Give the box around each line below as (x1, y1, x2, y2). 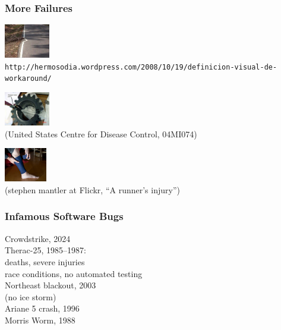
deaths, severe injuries (5, 255, 85, 268)
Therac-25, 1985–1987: (5, 244, 86, 256)
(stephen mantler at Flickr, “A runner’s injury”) (5, 183, 180, 196)
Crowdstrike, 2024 (5, 232, 71, 244)
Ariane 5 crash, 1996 (5, 302, 80, 315)
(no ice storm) (5, 290, 56, 303)
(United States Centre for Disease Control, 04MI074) (5, 127, 197, 140)
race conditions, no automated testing (5, 267, 143, 279)
